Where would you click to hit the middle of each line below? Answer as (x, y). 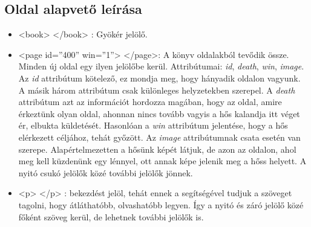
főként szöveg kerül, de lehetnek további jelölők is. (111, 216)
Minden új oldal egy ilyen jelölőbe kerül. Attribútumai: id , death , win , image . (161, 66)
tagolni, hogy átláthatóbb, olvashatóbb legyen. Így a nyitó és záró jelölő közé (161, 204)
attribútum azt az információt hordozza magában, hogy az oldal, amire (150, 102)
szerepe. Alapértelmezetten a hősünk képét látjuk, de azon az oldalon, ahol (157, 149)
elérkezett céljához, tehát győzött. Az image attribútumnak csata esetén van (159, 137)
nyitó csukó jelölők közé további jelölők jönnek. (106, 172)
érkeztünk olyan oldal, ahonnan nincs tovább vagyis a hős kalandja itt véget (159, 113)
